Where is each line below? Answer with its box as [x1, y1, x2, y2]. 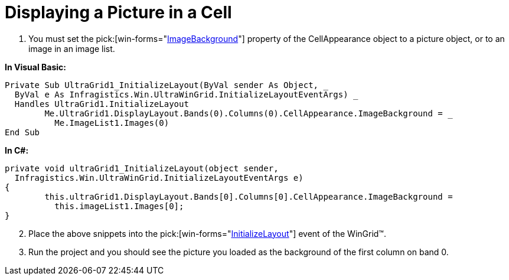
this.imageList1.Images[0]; [54, 201, 184, 211]
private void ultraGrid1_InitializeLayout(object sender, [5, 163, 279, 173]
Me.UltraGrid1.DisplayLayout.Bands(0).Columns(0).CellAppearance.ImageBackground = [44, 108, 443, 118]
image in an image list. [28, 43, 115, 54]
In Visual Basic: [5, 61, 66, 72]
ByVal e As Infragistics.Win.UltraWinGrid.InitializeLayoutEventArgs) [14, 89, 348, 99]
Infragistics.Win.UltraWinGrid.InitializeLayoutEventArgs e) [14, 172, 304, 183]
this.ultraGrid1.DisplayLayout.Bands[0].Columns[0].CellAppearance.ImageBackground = [44, 191, 453, 201]
